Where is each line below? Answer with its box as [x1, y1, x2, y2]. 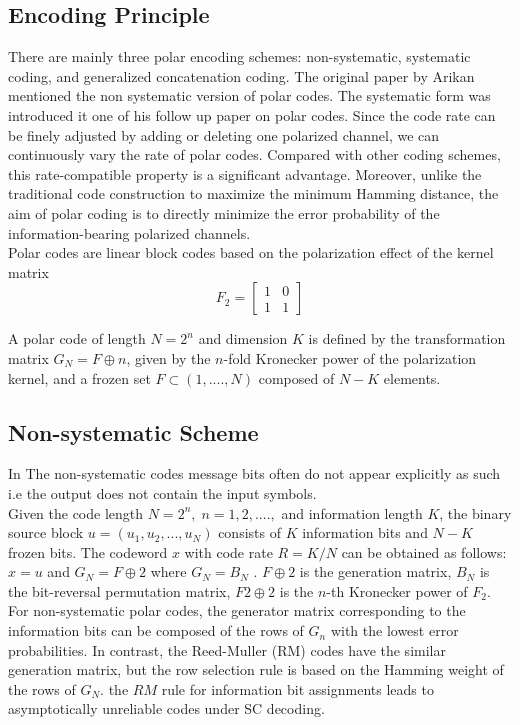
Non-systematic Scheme [8, 416, 259, 447]
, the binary [439, 502, 512, 523]
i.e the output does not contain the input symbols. [8, 482, 317, 503]
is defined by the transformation [308, 328, 506, 349]
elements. [383, 367, 441, 388]
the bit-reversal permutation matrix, [8, 580, 231, 601]
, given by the [126, 347, 211, 368]
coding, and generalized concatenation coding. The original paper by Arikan [8, 65, 475, 86]
